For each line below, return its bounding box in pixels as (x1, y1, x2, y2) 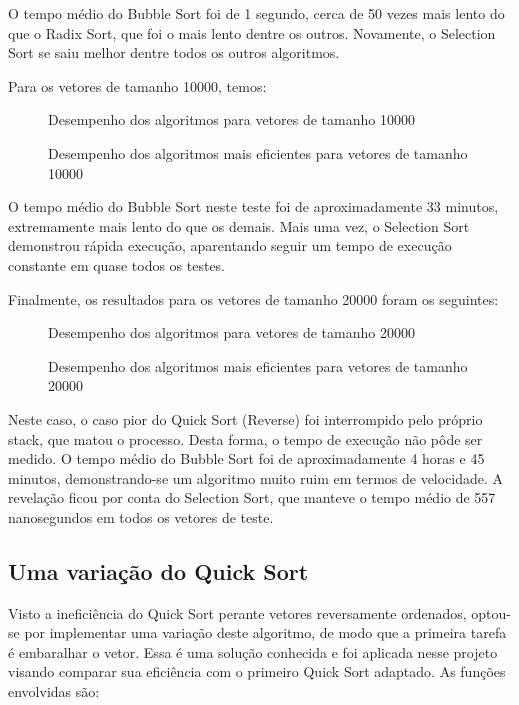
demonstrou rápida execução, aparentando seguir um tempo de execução (8, 235, 452, 256)
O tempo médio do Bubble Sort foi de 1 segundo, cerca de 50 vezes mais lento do (8, 3, 505, 23)
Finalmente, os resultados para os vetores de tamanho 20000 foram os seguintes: (8, 288, 499, 309)
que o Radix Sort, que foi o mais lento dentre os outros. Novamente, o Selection (8, 22, 496, 43)
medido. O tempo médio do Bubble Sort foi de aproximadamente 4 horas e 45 (8, 448, 485, 469)
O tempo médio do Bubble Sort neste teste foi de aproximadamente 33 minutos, (8, 196, 499, 217)
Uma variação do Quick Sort (8, 555, 309, 586)
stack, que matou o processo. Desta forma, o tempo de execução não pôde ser (8, 428, 483, 449)
